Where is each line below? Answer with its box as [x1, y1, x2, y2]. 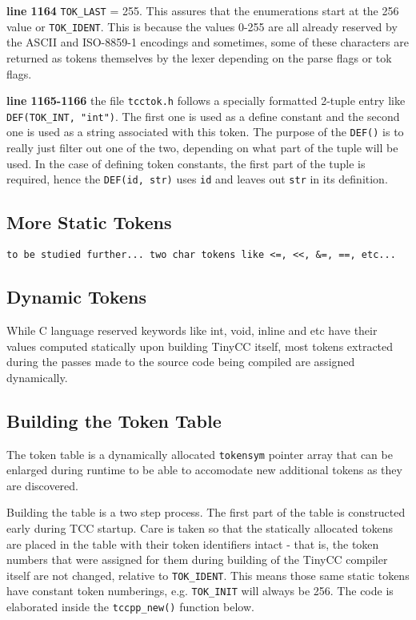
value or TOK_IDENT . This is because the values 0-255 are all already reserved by [6, 18, 398, 34]
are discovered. [6, 477, 78, 493]
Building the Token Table [6, 408, 222, 433]
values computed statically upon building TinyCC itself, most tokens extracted [6, 337, 394, 354]
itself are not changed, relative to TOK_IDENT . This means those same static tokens [6, 566, 410, 583]
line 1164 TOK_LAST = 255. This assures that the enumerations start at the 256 [6, 2, 399, 18]
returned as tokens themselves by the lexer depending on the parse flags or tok [6, 49, 392, 66]
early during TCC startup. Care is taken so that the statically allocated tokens [6, 519, 394, 536]
